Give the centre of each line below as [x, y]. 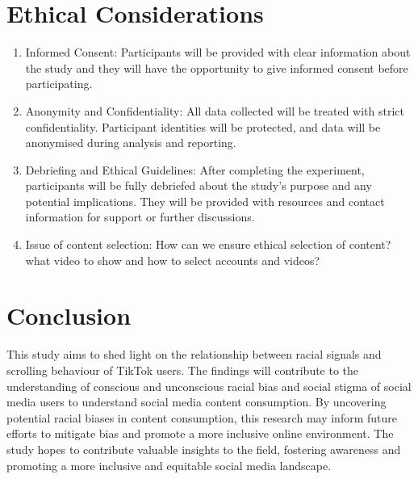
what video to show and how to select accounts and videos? [173, 260]
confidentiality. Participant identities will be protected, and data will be [203, 126]
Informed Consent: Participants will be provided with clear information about [218, 52]
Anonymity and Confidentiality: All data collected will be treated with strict [215, 110]
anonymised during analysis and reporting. [131, 143]
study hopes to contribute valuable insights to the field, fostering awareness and [204, 449]
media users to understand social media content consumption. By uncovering [196, 402]
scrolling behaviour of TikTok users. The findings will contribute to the [183, 370]
